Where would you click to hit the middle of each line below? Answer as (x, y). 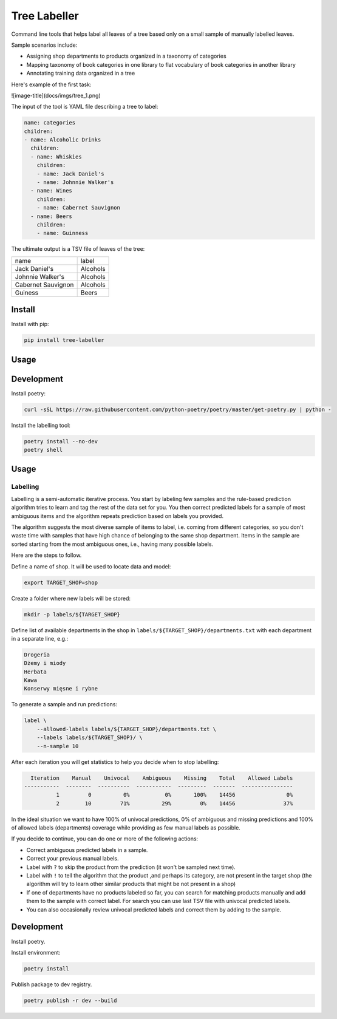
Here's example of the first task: (51, 84)
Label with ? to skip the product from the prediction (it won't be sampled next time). (131, 867)
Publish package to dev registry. (52, 984)
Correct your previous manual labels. (73, 859)
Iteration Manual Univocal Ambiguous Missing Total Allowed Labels (162, 778)
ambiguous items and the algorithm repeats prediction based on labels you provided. (117, 516)
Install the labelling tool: (41, 425)
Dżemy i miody (45, 663)
